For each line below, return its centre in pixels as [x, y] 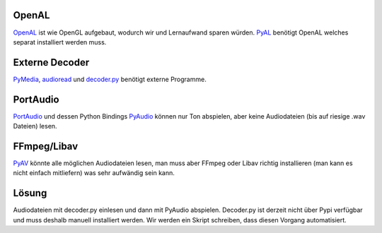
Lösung [30, 193]
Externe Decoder [51, 62]
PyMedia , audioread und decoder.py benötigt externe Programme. [110, 79]
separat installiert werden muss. [60, 42]
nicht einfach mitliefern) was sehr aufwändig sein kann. [94, 173]
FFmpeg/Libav [46, 146]
